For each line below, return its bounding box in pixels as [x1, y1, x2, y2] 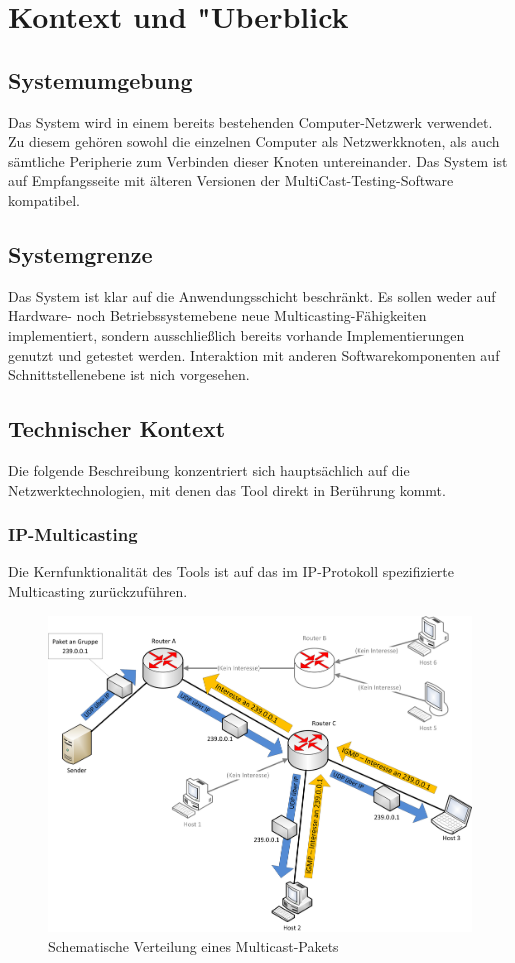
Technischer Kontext [8, 413, 226, 444]
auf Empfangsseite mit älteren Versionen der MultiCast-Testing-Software [8, 170, 454, 191]
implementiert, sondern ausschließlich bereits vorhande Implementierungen [8, 324, 465, 345]
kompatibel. [8, 189, 80, 210]
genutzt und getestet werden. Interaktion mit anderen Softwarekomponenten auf [8, 344, 500, 365]
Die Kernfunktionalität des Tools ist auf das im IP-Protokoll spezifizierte [8, 561, 454, 582]
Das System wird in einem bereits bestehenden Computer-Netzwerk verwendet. [8, 111, 493, 132]
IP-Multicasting [8, 522, 138, 547]
